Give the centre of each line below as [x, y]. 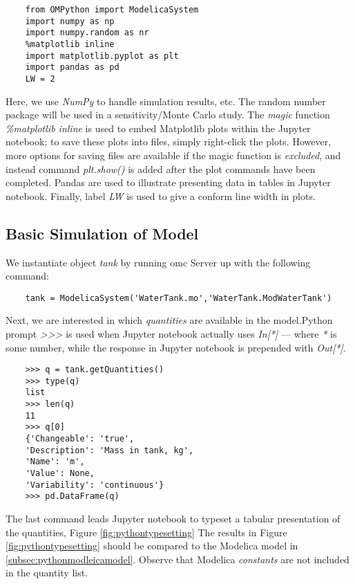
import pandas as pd [72, 67]
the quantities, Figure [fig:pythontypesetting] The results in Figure [146, 532]
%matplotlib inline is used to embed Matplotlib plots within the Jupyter [158, 128]
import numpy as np [70, 21]
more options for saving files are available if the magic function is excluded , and [173, 155]
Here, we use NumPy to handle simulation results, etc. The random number [166, 101]
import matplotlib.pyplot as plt [102, 56]
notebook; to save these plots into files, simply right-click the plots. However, [169, 142]
